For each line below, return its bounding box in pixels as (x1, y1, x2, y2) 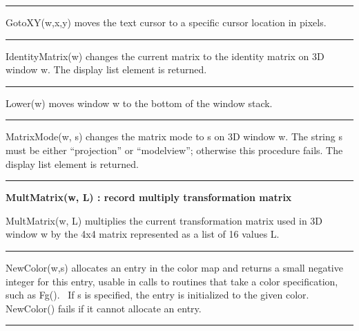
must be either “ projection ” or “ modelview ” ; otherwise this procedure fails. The (6, 142, 343, 157)
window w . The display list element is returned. (6, 62, 207, 77)
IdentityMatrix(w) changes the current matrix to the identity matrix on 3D (6, 48, 324, 63)
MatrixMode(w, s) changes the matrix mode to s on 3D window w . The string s (6, 129, 342, 144)
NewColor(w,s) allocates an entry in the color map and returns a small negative (6, 260, 343, 274)
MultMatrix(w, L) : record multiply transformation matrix (6, 190, 292, 205)
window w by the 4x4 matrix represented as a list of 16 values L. (6, 227, 280, 241)
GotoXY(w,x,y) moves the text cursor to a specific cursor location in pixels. (6, 15, 327, 29)
